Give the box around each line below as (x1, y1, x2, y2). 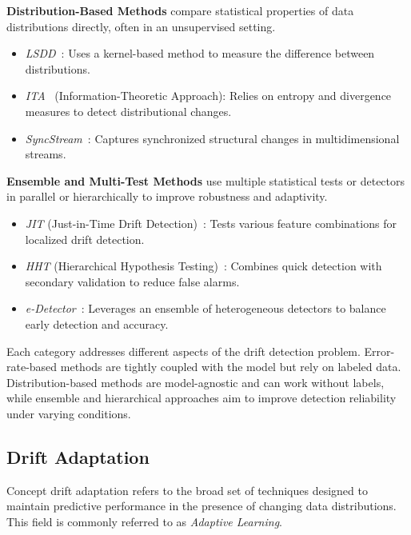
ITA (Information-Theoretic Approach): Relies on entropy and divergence (25, 87, 392, 104)
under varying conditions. (6, 405, 131, 421)
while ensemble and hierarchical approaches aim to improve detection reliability (6, 389, 397, 406)
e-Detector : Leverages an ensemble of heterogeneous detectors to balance (25, 300, 386, 317)
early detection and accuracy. (25, 315, 169, 332)
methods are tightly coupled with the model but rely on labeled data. (60, 358, 401, 375)
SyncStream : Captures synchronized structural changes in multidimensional (25, 130, 400, 146)
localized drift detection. (25, 230, 145, 247)
